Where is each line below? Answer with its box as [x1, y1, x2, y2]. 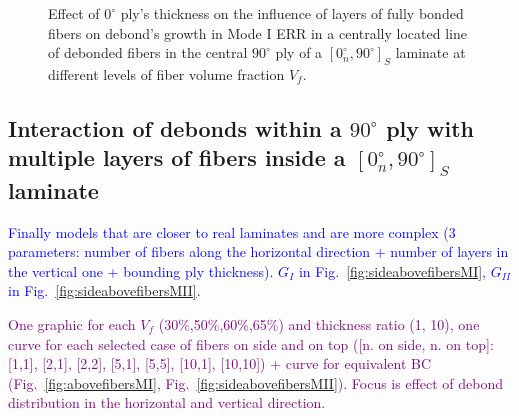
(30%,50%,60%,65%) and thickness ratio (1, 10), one [158, 313, 480, 334]
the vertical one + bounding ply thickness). [8, 260, 274, 281]
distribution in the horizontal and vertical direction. [8, 392, 326, 413]
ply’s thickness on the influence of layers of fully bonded [120, 3, 464, 23]
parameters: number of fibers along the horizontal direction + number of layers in [8, 241, 509, 262]
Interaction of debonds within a [8, 112, 342, 143]
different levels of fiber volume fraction [48, 63, 285, 84]
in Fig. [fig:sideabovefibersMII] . [8, 280, 201, 301]
